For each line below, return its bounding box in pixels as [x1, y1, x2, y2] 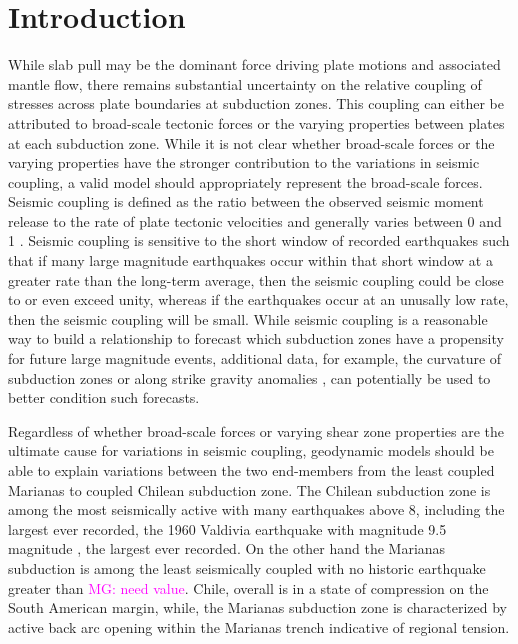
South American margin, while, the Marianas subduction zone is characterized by [8, 597, 507, 618]
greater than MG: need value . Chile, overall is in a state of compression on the [8, 577, 489, 598]
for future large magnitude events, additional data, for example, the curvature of [8, 348, 502, 369]
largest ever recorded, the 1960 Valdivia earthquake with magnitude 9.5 [8, 518, 447, 539]
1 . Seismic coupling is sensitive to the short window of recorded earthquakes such [8, 230, 510, 251]
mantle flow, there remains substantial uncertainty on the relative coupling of [8, 73, 482, 94]
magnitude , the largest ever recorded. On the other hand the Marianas [8, 538, 446, 559]
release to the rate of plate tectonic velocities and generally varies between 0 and [8, 210, 502, 231]
